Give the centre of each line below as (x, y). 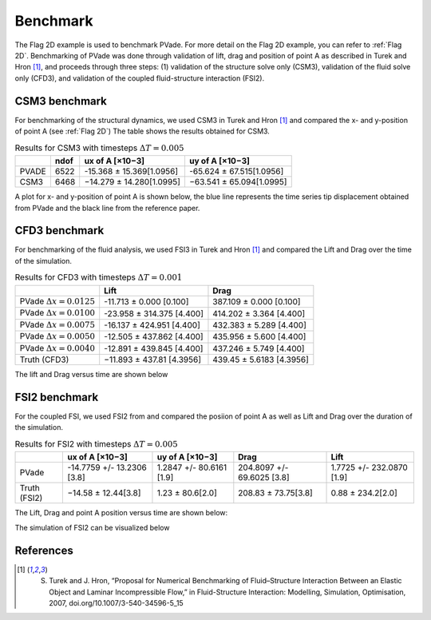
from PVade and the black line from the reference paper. (107, 208)
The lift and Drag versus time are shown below (91, 374)
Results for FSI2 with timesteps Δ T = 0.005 (97, 443)
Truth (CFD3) (44, 360)
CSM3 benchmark (61, 101)
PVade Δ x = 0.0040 (57, 348)
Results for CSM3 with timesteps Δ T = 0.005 (99, 148)
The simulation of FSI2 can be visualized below (92, 527)
